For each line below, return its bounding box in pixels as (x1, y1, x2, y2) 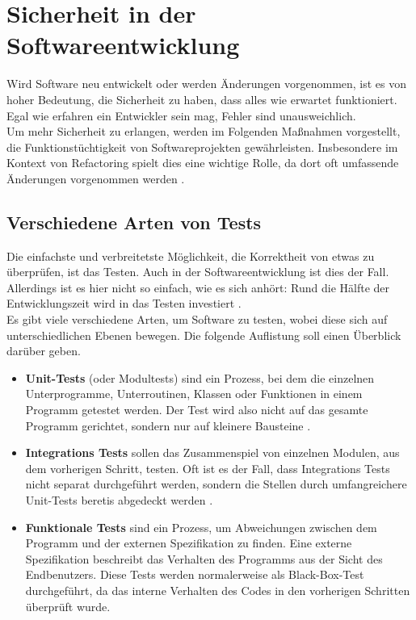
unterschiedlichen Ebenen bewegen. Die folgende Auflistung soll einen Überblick (6, 326, 401, 343)
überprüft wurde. (25, 597, 111, 614)
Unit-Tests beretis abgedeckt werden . (25, 491, 213, 508)
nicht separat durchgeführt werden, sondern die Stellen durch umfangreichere (25, 475, 407, 492)
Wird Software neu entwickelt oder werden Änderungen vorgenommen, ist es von (6, 75, 407, 92)
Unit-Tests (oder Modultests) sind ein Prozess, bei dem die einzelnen (25, 369, 375, 386)
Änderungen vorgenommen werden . (6, 170, 185, 186)
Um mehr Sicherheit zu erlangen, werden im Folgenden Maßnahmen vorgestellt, (6, 123, 401, 140)
